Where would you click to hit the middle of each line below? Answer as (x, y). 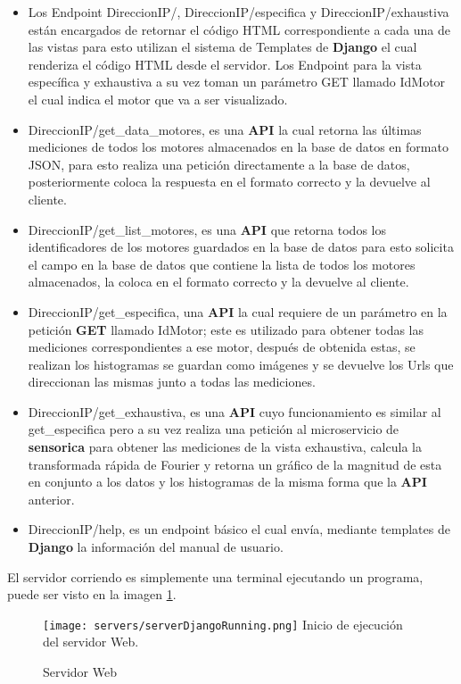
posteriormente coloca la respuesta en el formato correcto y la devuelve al (229, 182)
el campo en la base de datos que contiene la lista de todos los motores (222, 264)
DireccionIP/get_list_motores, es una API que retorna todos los (207, 229)
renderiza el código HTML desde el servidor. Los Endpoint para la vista (225, 64)
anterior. (51, 499)
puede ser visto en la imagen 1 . (92, 594)
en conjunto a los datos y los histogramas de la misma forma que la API (227, 482)
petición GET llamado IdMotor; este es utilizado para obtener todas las (226, 329)
